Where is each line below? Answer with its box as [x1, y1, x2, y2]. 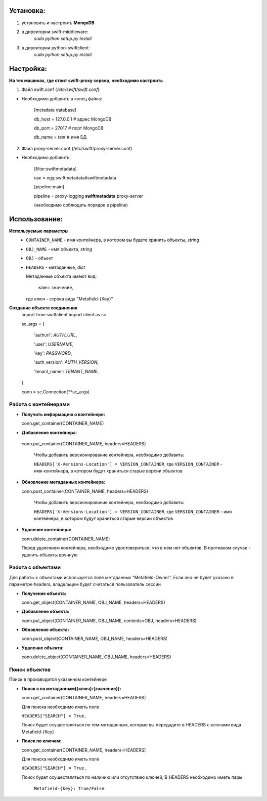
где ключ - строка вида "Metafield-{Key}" [26, 295, 113, 301]
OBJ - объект [26, 255, 53, 261]
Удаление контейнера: [21, 527, 72, 533]
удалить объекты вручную [21, 551, 78, 558]
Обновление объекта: [21, 627, 69, 632]
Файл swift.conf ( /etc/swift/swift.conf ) [21, 86, 100, 92]
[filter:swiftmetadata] [34, 166, 77, 171]
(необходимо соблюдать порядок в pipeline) [34, 202, 128, 208]
